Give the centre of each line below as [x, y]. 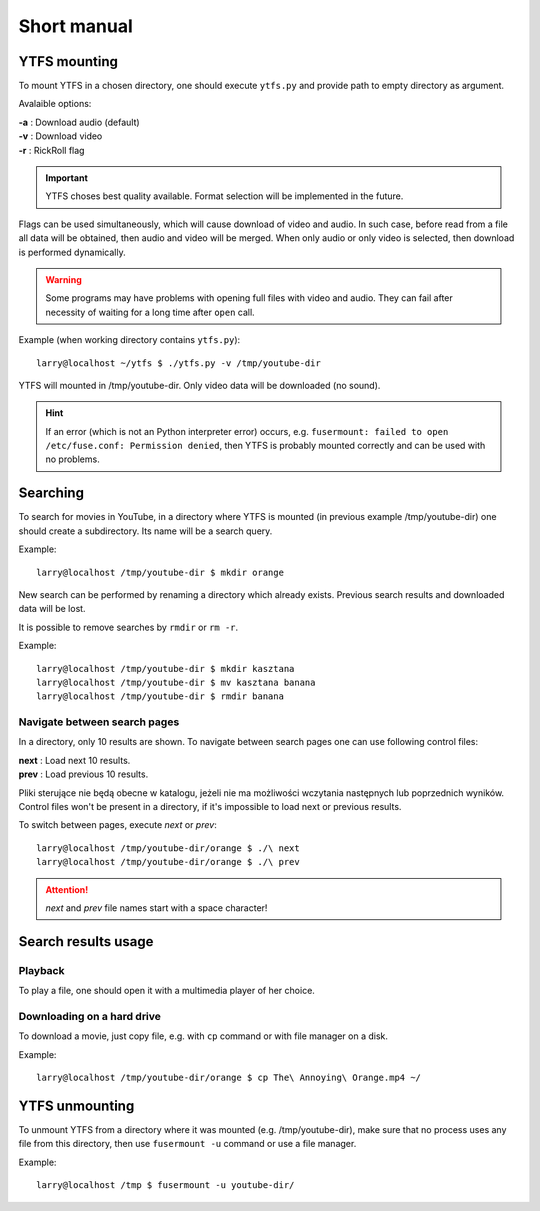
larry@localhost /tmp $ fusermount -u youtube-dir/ [165, 1185]
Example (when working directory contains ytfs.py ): [129, 340]
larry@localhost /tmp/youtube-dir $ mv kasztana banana [176, 682]
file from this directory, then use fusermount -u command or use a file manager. [187, 1144]
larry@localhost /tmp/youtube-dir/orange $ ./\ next [168, 848]
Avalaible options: [55, 104]
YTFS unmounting [76, 1105]
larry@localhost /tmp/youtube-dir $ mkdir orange [160, 572]
